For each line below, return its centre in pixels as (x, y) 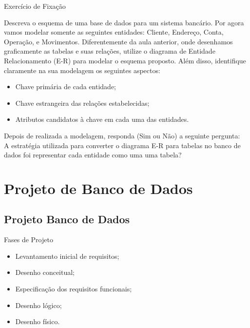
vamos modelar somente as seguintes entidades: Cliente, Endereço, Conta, (114, 32)
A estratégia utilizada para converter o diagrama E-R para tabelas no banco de (122, 145)
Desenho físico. (38, 321)
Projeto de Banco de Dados (98, 188)
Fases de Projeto (29, 240)
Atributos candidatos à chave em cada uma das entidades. (102, 119)
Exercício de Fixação (35, 6)
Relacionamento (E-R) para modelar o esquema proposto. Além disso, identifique (125, 60)
